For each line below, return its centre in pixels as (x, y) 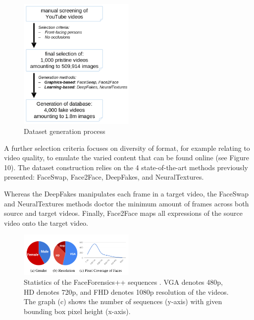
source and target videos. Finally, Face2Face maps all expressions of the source (123, 213)
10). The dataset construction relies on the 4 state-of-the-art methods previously (126, 167)
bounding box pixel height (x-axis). (77, 311)
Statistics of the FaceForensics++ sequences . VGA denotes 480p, (123, 282)
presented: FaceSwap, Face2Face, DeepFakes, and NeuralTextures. (104, 177)
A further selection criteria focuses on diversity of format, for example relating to (127, 148)
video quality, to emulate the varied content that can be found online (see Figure (127, 158)
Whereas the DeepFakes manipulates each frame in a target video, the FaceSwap (127, 194)
